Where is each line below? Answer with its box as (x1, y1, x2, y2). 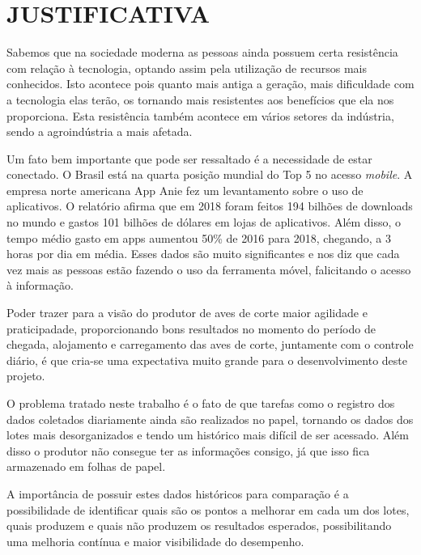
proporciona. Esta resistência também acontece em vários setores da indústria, (6, 107, 394, 124)
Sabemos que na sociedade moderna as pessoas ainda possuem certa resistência (6, 44, 398, 61)
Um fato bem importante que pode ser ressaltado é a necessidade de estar (6, 150, 372, 167)
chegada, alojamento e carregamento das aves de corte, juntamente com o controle (6, 336, 414, 353)
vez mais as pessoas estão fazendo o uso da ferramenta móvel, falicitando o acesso (6, 261, 411, 277)
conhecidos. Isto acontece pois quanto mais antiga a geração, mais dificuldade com (6, 75, 415, 92)
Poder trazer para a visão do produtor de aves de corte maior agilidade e (6, 304, 368, 321)
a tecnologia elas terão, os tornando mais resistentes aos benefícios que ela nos (6, 91, 394, 108)
